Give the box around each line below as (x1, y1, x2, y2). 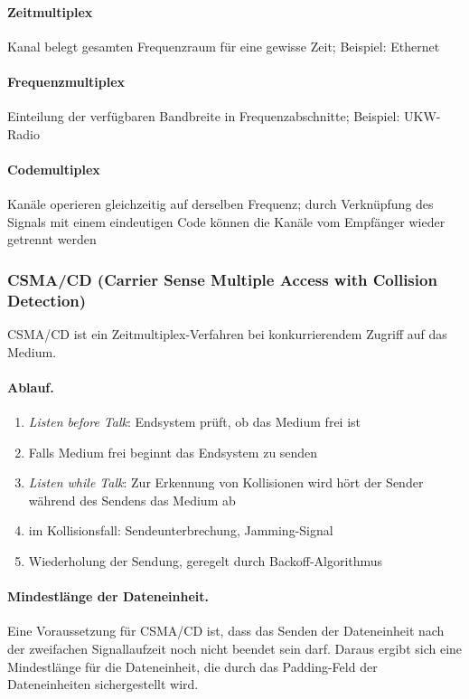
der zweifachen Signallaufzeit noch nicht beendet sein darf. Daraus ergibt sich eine (7, 639, 463, 658)
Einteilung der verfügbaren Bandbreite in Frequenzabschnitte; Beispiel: (7, 107, 400, 126)
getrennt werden (7, 230, 97, 249)
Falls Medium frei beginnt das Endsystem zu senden (28, 442, 318, 461)
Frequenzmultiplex (7, 71, 126, 90)
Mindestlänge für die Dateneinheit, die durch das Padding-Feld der (7, 656, 378, 675)
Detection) (7, 288, 87, 311)
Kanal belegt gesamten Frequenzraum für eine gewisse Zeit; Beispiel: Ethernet (7, 36, 440, 55)
